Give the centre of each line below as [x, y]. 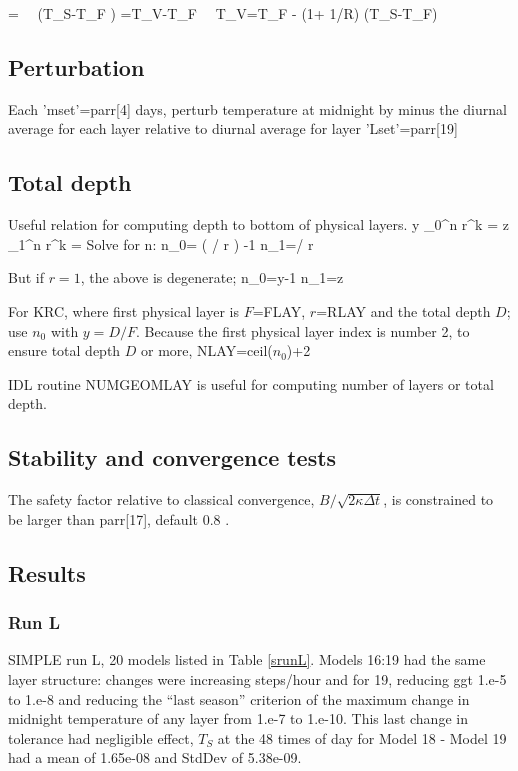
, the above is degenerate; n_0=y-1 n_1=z [212, 277]
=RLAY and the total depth [403, 310]
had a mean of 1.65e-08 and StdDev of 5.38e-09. [155, 757]
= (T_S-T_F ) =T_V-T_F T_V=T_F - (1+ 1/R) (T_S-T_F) [223, 13]
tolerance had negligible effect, [101, 737]
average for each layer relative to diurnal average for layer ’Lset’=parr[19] [233, 128]
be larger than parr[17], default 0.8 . [119, 518]
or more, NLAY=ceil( [207, 350]
